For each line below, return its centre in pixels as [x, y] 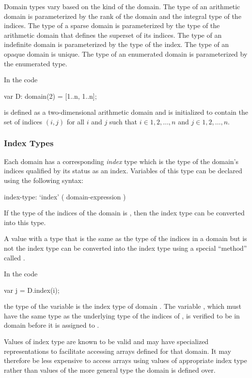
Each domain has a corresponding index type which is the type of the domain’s [121, 161]
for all [75, 121]
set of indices [23, 121]
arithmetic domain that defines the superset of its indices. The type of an [113, 35]
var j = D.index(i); [32, 290]
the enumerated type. [36, 63]
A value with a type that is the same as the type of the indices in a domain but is [126, 238]
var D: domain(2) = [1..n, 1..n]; [50, 96]
